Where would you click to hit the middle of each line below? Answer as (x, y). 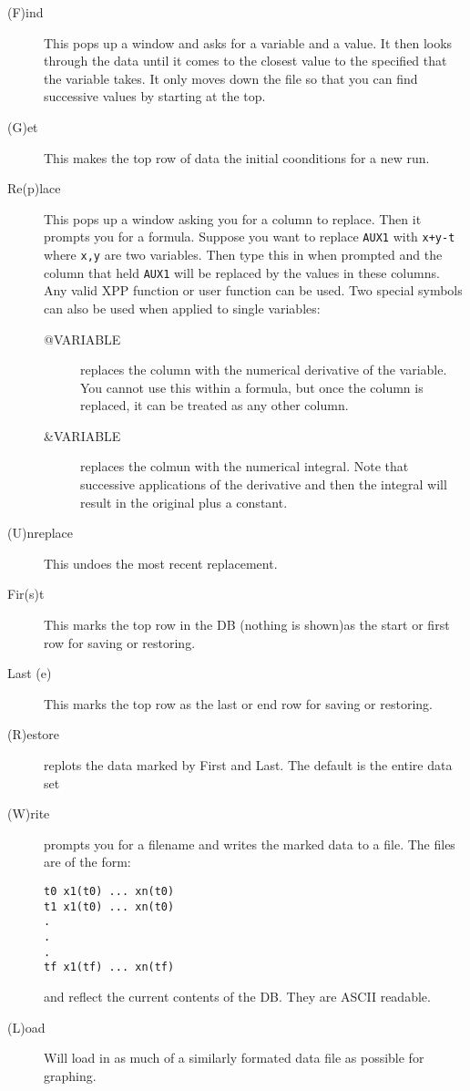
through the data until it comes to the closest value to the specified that (245, 61)
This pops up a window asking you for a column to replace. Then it (233, 218)
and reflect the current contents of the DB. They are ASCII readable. (237, 996)
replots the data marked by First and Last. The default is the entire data (248, 765)
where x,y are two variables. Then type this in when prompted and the (243, 254)
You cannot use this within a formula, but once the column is (252, 387)
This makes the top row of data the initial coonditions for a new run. (237, 157)
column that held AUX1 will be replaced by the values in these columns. (242, 272)
